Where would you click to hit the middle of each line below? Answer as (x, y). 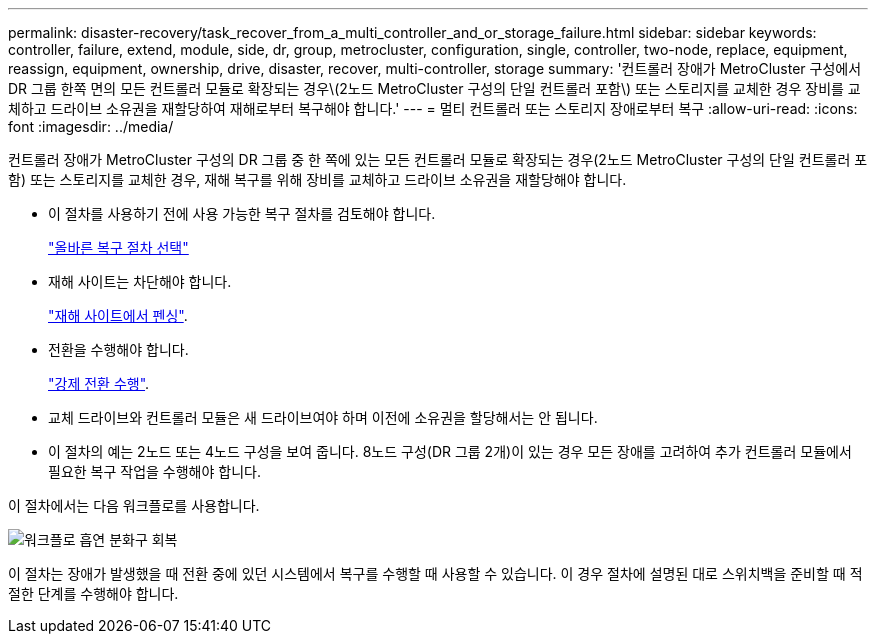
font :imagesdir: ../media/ (91, 126)
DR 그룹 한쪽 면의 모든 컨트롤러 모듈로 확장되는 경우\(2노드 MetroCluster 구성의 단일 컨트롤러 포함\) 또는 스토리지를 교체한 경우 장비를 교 (434, 88)
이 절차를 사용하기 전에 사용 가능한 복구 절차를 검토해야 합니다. (242, 213)
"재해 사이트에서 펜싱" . (118, 315)
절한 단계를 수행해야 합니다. (93, 593)
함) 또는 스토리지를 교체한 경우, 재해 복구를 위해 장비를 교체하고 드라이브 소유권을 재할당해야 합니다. (317, 179)
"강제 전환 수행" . (99, 383)
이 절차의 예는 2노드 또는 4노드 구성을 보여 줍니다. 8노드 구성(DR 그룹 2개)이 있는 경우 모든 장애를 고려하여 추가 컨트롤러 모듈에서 (450, 451)
